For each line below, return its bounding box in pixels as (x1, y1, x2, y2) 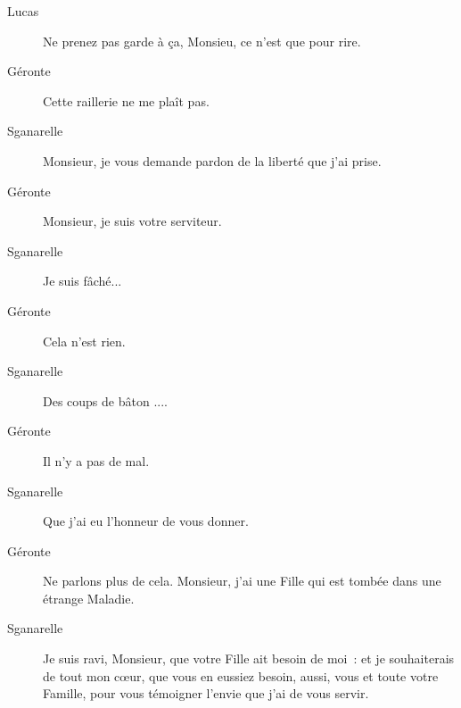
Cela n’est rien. (43, 331, 126, 350)
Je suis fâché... (43, 271, 122, 290)
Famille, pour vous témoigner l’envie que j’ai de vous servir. (43, 684, 369, 703)
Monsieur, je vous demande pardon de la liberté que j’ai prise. (43, 151, 382, 170)
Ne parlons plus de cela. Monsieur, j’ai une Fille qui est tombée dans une (43, 571, 441, 590)
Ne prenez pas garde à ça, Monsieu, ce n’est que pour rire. (43, 31, 361, 50)
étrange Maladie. (43, 588, 135, 607)
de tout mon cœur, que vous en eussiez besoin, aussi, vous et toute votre (43, 666, 439, 685)
